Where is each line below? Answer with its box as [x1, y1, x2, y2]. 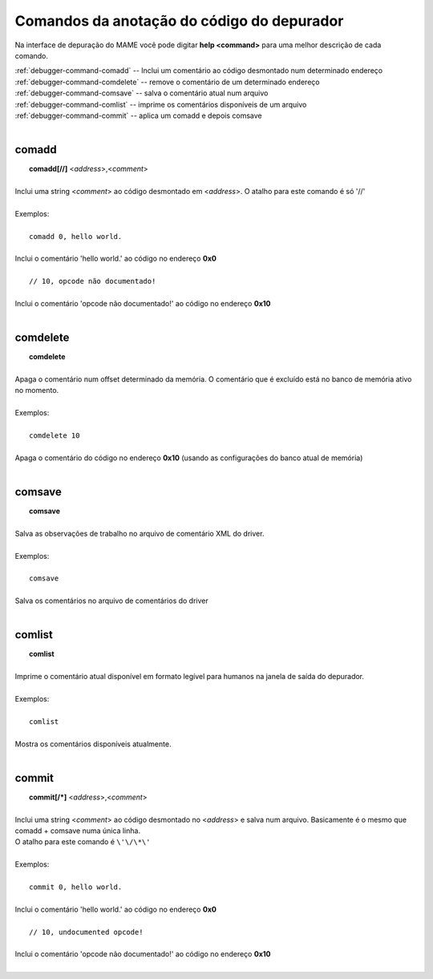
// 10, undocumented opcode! [29, 927, 144, 937]
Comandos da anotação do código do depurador [14, 12, 344, 30]
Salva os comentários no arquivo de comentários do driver [14, 596, 208, 605]
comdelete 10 [29, 431, 80, 440]
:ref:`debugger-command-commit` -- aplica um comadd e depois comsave [14, 111, 262, 120]
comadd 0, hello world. [29, 232, 123, 241]
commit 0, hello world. [29, 882, 123, 892]
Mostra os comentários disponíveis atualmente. [14, 738, 172, 749]
